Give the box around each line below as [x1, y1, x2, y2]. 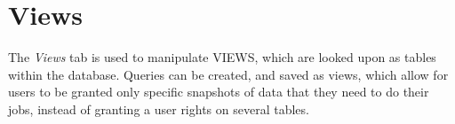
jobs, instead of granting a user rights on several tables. [8, 99, 309, 118]
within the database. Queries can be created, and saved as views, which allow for [8, 65, 449, 83]
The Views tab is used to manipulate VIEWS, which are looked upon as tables [8, 48, 436, 66]
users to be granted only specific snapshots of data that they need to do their [8, 82, 429, 101]
